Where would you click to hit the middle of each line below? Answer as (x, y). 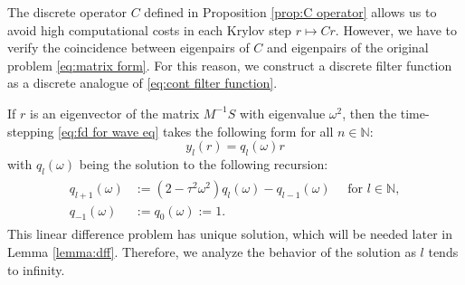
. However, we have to (396, 29)
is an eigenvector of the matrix (114, 113)
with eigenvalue (283, 113)
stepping (31, 131)
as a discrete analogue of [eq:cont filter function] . (142, 83)
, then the (370, 113)
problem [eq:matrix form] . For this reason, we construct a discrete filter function (230, 65)
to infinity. (36, 269)
